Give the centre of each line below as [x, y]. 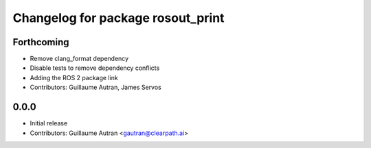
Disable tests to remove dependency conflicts [95, 68]
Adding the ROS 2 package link [74, 77]
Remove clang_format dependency [79, 59]
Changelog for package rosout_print [119, 18]
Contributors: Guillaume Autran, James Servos [95, 87]
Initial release [49, 123]
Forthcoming [41, 42]
